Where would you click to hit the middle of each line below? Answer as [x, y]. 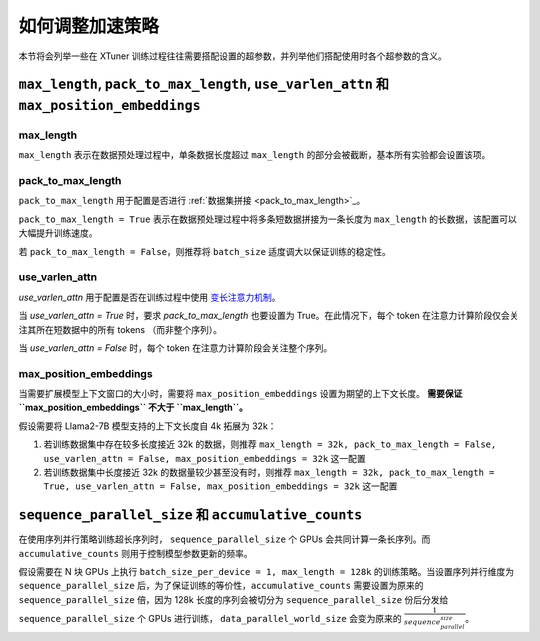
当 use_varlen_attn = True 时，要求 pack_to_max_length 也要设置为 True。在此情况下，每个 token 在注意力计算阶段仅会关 [268, 316]
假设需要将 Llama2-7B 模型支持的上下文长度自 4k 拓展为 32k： [147, 426]
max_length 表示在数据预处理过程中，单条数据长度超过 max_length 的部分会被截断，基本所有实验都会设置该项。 [254, 155]
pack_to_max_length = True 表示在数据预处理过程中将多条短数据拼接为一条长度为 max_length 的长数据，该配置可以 [267, 219]
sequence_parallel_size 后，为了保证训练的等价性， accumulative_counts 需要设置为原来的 [221, 586]
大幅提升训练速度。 [58, 233]
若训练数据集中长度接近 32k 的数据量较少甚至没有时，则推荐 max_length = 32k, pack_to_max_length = [269, 472]
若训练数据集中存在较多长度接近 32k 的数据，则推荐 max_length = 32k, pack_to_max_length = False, [270, 444]
